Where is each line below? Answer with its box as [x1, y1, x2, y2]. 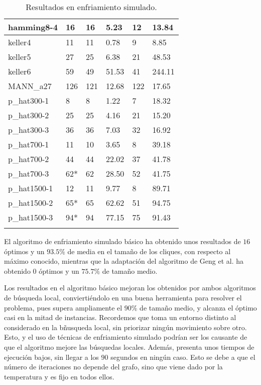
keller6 [8, 65, 31, 77]
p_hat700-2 [8, 153, 49, 165]
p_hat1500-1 [8, 182, 53, 194]
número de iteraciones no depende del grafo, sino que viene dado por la [4, 361, 223, 372]
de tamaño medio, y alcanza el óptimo [140, 302, 257, 313]
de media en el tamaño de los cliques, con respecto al [67, 246, 231, 256]
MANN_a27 [8, 80, 52, 92]
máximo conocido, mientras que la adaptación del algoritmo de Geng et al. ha [4, 256, 244, 266]
